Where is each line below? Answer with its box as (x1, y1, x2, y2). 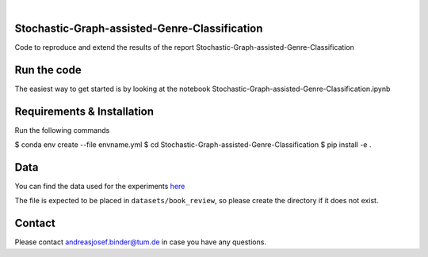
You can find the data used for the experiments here (14, 182, 185, 191)
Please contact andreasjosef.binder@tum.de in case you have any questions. (14, 237, 267, 247)
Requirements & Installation (14, 104, 155, 118)
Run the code (14, 63, 82, 77)
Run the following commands (14, 125, 110, 134)
